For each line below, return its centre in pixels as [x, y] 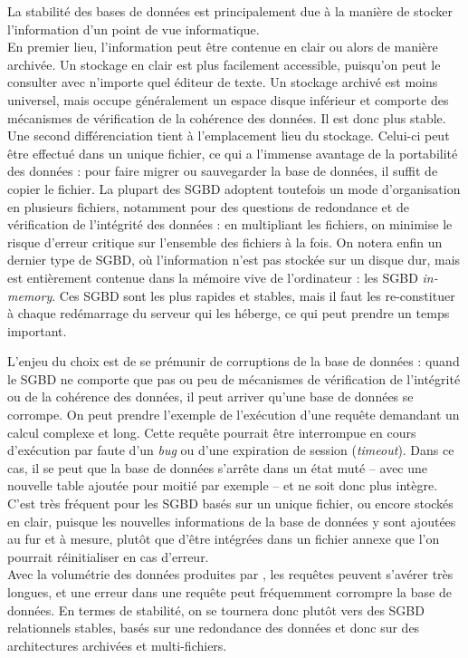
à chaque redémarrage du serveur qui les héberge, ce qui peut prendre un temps [229, 313]
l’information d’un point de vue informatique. [134, 29]
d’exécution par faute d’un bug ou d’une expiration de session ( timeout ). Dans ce [231, 450]
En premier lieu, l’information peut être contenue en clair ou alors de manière [223, 47]
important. [37, 330]
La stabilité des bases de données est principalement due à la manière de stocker [230, 11]
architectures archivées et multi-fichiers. [117, 645]
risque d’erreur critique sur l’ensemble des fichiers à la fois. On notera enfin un [225, 242]
